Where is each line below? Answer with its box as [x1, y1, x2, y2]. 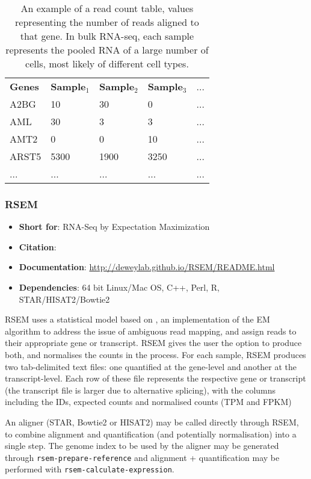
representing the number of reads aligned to [15, 15, 199, 29]
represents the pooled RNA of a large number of [5, 43, 209, 57]
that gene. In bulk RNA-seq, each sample [20, 29, 194, 43]
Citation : [19, 240, 57, 253]
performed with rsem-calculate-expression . [5, 463, 174, 475]
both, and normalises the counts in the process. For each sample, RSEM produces [5, 348, 306, 360]
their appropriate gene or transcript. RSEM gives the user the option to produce [5, 336, 302, 349]
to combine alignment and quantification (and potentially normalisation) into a [5, 427, 297, 440]
